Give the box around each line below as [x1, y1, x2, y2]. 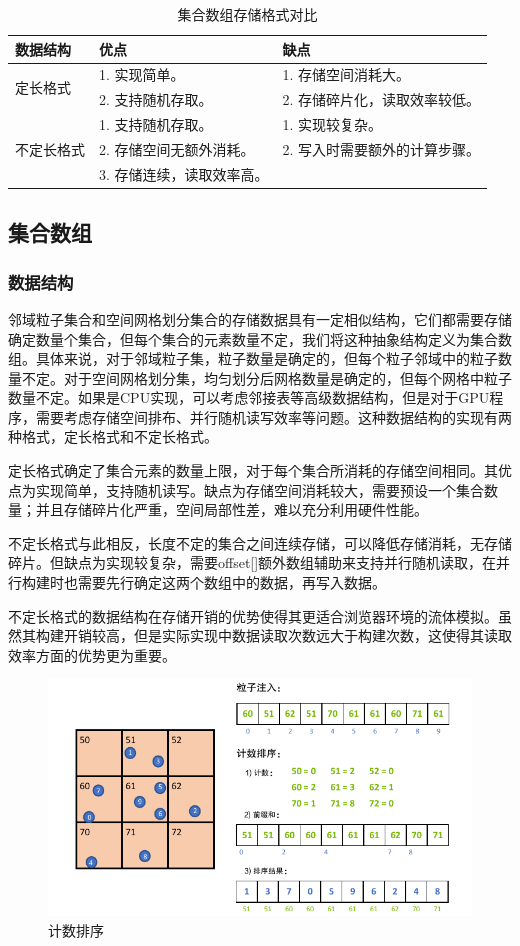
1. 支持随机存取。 [99, 114, 213, 135]
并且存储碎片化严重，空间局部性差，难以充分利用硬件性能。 [35, 499, 428, 520]
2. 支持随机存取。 [99, 89, 213, 110]
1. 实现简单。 [99, 64, 185, 85]
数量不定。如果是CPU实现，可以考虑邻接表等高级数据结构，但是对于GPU [8, 387, 490, 408]
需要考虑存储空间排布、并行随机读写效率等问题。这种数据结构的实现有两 [35, 406, 512, 427]
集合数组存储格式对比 [177, 4, 318, 24]
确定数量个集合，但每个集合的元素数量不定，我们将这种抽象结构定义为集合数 [8, 328, 512, 349]
